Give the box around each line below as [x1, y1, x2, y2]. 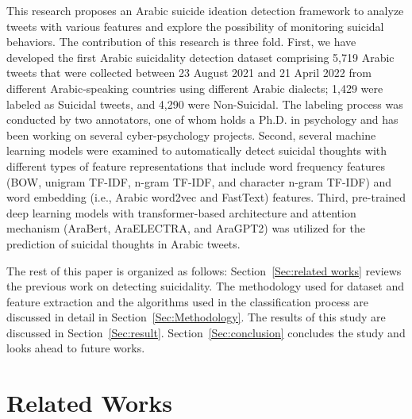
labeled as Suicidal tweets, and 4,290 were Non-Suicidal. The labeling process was [6, 95, 403, 112]
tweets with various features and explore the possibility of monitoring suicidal [6, 17, 384, 34]
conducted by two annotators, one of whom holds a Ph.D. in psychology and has [6, 111, 399, 128]
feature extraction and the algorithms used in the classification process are [6, 293, 369, 309]
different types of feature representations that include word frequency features [6, 157, 385, 174]
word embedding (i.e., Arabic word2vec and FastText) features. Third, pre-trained [6, 189, 406, 206]
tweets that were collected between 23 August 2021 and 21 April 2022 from [6, 64, 372, 81]
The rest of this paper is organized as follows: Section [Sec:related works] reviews [6, 262, 402, 279]
